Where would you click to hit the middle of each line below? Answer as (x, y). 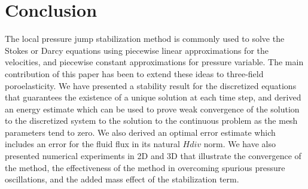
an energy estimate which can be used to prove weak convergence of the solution (152, 109)
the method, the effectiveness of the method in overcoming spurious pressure (145, 167)
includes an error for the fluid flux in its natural (92, 144)
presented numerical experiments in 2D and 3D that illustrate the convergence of (153, 156)
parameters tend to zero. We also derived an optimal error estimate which (140, 132)
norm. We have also (240, 144)
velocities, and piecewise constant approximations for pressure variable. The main (154, 62)
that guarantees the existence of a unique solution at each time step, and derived (153, 97)
